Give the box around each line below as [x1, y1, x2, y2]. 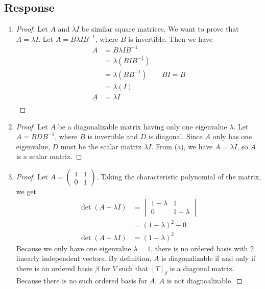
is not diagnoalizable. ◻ [166, 275, 243, 285]
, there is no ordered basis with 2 [151, 243, 254, 253]
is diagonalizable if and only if [161, 253, 256, 264]
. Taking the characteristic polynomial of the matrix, [96, 171, 261, 182]
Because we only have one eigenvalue [16, 243, 131, 253]
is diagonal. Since [148, 131, 203, 142]
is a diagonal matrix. [170, 262, 235, 273]
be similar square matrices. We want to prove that [81, 23, 239, 34]
